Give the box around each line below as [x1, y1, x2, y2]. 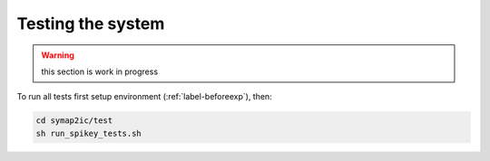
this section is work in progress [41, 66, 159, 77]
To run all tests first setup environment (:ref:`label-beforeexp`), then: [16, 91, 272, 102]
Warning [41, 50, 74, 61]
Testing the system [16, 14, 165, 33]
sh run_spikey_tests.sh [35, 128, 142, 138]
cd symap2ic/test [35, 116, 113, 126]
